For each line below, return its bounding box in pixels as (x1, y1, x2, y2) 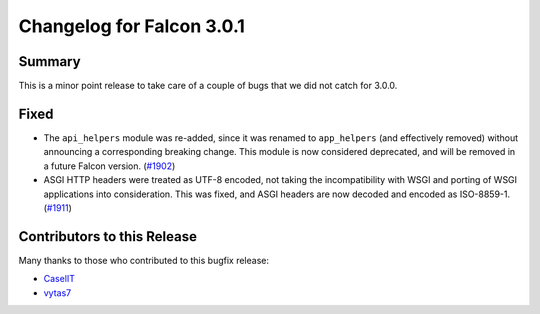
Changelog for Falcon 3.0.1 (18, 15, 245, 37)
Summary (18, 53, 81, 70)
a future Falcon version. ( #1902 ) (43, 160, 176, 172)
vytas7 (43, 286, 72, 299)
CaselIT (43, 273, 75, 285)
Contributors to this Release (18, 228, 197, 245)
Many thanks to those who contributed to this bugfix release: (18, 254, 270, 266)
